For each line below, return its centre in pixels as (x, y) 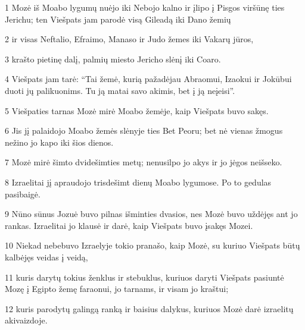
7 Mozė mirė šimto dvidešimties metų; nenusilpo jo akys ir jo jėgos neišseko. (144, 162)
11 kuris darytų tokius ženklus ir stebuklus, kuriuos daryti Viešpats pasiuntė (144, 277)
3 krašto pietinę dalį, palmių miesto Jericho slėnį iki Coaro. (113, 59)
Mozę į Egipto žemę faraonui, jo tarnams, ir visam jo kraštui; (117, 289)
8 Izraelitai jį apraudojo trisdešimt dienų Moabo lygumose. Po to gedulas (138, 182)
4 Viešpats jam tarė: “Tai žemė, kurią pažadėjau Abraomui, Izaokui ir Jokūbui (148, 79)
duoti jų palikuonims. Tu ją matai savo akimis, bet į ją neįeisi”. (120, 90)
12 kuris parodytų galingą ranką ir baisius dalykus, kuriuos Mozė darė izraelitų (149, 308)
